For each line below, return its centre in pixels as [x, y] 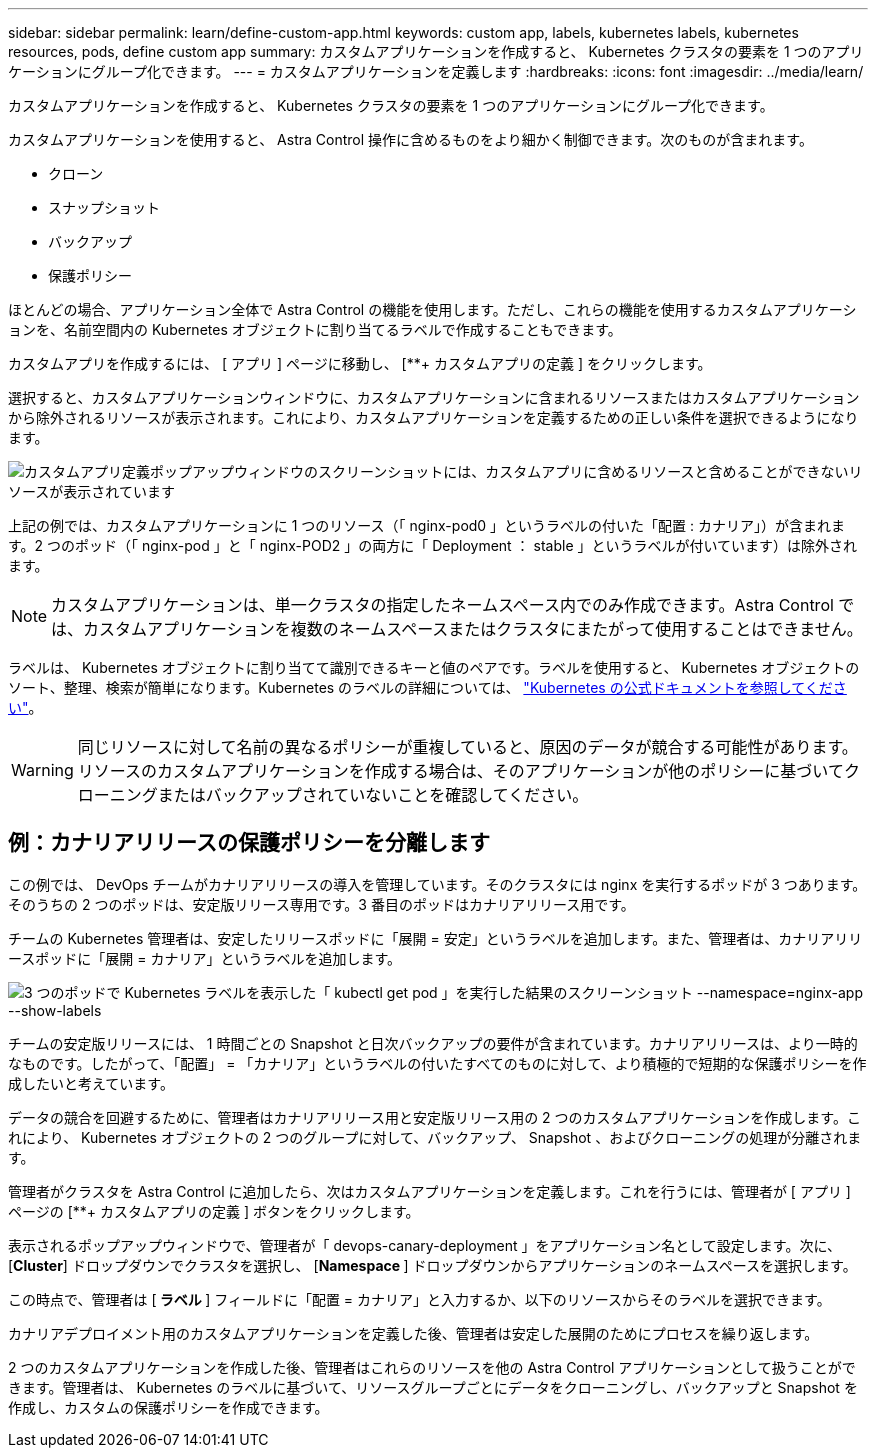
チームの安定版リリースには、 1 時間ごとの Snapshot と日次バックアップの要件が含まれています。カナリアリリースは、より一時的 [433, 1043]
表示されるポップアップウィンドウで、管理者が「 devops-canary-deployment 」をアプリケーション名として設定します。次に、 [424, 1245]
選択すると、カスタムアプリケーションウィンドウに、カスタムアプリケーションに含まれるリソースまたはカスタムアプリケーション [434, 397]
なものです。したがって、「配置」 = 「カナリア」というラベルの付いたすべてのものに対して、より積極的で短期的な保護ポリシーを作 [437, 1063]
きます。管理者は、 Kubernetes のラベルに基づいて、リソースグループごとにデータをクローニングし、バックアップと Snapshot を [433, 1387]
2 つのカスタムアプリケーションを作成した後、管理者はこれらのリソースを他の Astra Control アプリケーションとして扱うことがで [432, 1367]
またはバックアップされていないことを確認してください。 [373, 795]
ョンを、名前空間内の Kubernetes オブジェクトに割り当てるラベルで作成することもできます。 [315, 329]
